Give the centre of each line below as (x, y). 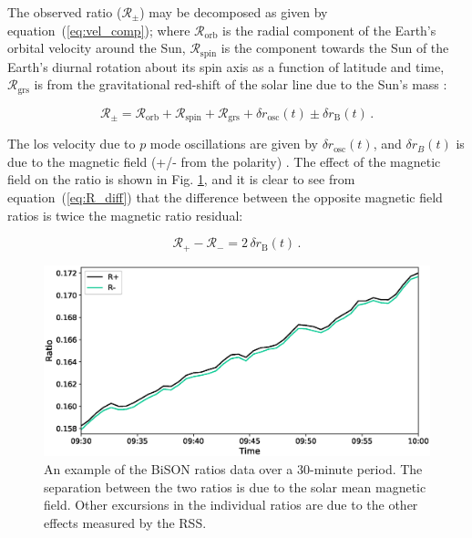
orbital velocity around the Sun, (97, 48)
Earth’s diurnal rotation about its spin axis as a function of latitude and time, (226, 66)
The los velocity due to (72, 144)
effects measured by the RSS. (125, 522)
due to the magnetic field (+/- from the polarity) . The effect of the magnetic (224, 161)
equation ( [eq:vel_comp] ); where (99, 30)
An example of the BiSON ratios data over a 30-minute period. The (233, 469)
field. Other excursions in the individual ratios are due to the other (231, 505)
